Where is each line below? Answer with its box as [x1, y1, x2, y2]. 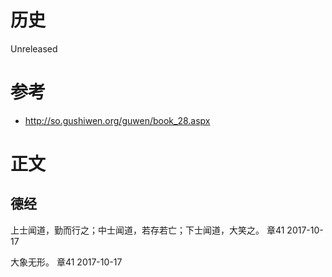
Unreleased [10, 42, 58, 55]
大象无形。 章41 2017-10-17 [10, 256, 123, 268]
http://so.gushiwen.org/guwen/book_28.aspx [24, 114, 211, 126]
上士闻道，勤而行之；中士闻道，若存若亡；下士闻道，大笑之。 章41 [10, 224, 285, 236]
